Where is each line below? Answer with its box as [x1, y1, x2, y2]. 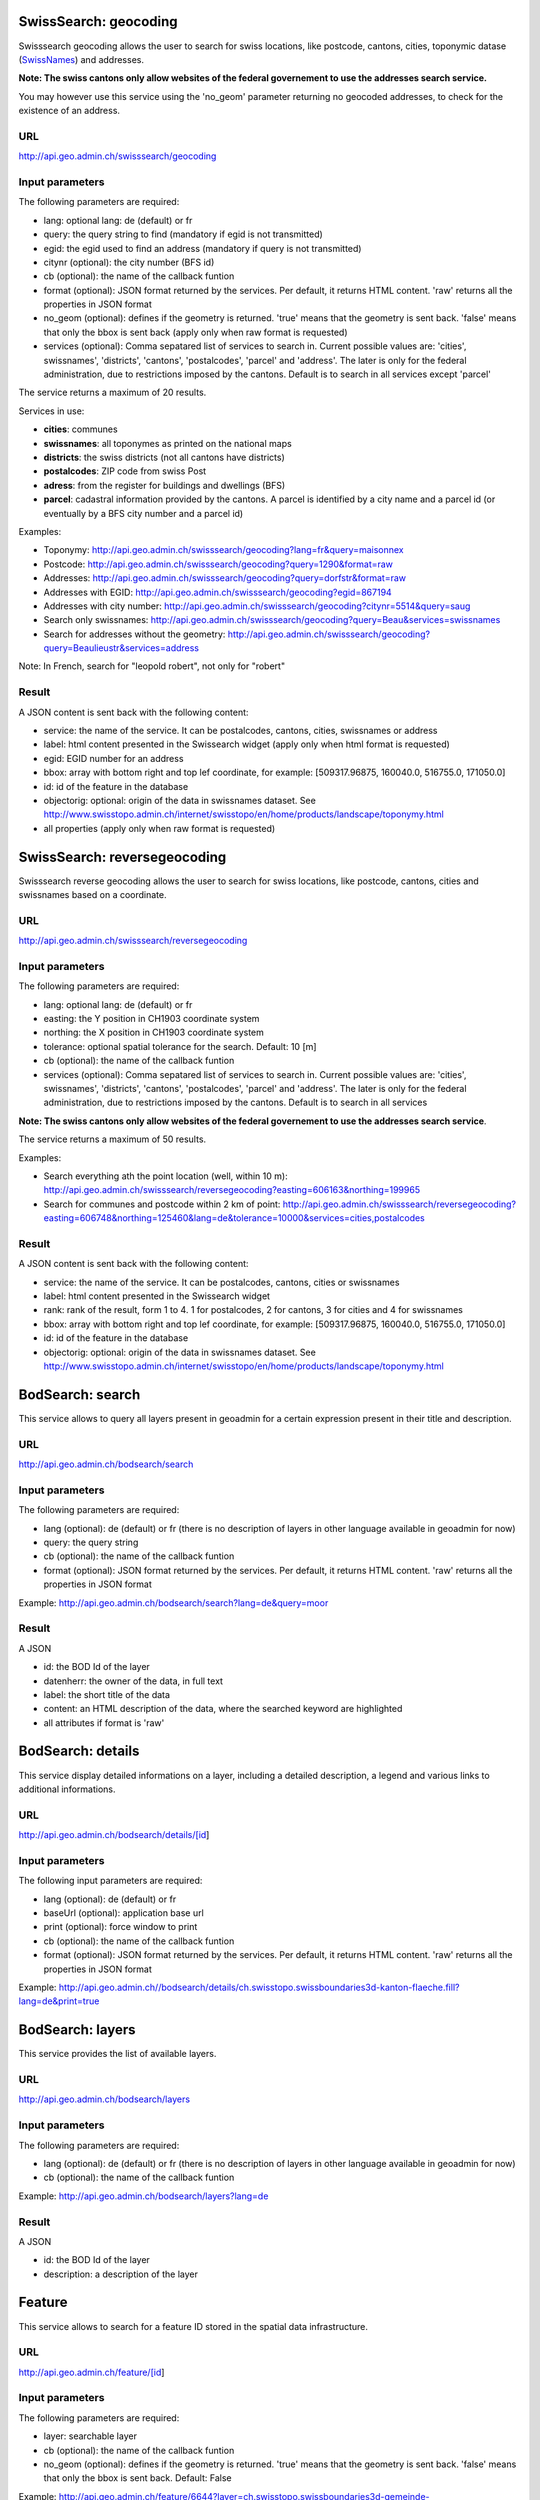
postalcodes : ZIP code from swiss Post [43, 465, 207, 477]
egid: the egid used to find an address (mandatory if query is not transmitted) [43, 242, 362, 254]
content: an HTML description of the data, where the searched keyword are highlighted [43, 1703, 403, 1715]
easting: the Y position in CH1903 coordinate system [43, 1013, 260, 1025]
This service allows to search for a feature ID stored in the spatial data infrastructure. [18, 2320, 369, 2332]
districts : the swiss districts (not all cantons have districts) [43, 451, 285, 463]
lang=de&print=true [18, 1995, 100, 2007]
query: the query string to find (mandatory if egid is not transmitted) [43, 228, 324, 240]
